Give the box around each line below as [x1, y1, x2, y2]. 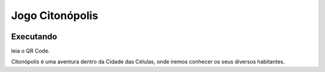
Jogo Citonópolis [11, 9, 99, 22]
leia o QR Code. [11, 48, 51, 55]
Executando [11, 32, 57, 42]
